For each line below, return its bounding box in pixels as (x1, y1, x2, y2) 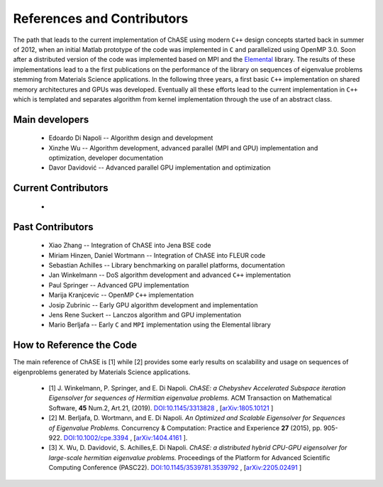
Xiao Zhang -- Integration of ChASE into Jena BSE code (48, 241, 211, 250)
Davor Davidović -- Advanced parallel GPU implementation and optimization (48, 163, 271, 172)
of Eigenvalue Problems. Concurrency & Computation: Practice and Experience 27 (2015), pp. (48, 423, 323, 432)
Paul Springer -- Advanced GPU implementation (48, 280, 189, 289)
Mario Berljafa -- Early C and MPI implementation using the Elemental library (48, 320, 271, 329)
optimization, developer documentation (48, 153, 163, 163)
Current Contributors (13, 182, 109, 195)
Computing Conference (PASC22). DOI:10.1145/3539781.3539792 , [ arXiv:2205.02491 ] (48, 464, 302, 472)
